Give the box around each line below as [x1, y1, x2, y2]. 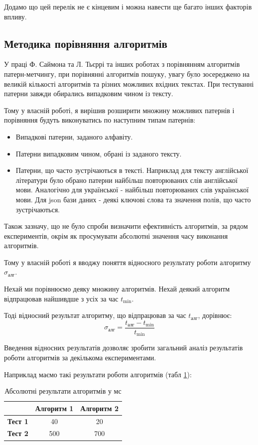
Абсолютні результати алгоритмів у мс [4, 386, 122, 396]
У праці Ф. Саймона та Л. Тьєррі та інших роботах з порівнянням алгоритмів [4, 59, 240, 69]
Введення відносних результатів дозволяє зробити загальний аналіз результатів [4, 342, 243, 353]
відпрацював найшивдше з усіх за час [4, 293, 119, 303]
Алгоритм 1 [35, 403, 74, 413]
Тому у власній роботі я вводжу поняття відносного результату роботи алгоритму [4, 257, 251, 267]
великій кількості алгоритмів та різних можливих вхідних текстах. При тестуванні [4, 78, 254, 89]
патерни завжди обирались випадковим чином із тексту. [4, 88, 173, 99]
